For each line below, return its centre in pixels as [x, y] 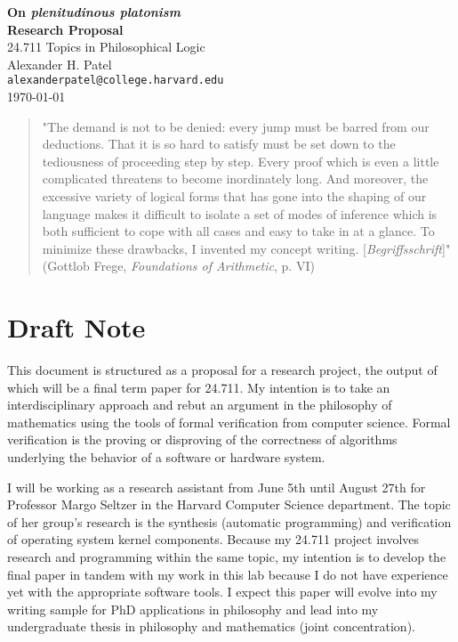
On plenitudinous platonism [94, 12]
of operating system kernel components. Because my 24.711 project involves [213, 539]
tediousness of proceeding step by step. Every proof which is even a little [241, 161]
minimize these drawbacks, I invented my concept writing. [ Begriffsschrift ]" [246, 248]
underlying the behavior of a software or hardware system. [166, 457]
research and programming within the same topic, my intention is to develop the [227, 557]
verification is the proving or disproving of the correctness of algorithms [202, 439]
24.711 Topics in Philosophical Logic [106, 47]
